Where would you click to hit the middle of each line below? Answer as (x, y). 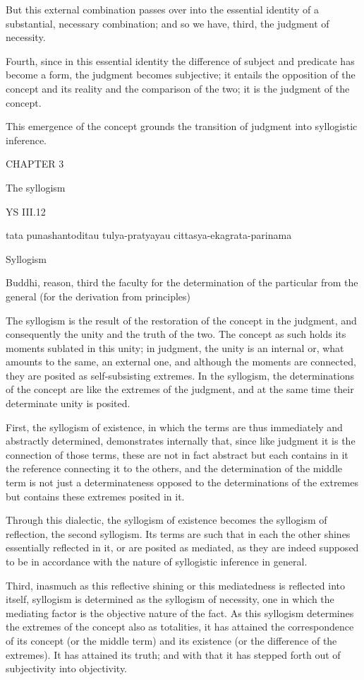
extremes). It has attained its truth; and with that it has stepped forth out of (173, 654)
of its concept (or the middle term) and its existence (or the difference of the (171, 640)
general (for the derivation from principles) (98, 296)
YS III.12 (26, 211)
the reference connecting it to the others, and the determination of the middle (174, 468)
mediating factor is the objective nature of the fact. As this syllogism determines (180, 612)
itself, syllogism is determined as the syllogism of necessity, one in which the (170, 599)
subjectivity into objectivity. (67, 668)
